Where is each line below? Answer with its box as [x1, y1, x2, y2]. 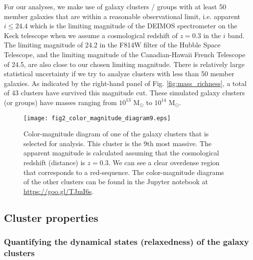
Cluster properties [4, 210, 98, 225]
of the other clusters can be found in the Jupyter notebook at [23, 176, 208, 187]
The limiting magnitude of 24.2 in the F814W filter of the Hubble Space [4, 40, 221, 50]
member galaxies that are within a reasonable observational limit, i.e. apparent [4, 11, 241, 21]
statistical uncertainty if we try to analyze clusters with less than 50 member [4, 68, 234, 79]
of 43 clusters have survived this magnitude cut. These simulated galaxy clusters [4, 87, 245, 98]
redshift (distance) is [23, 157, 85, 167]
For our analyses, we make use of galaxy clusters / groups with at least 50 [4, 1, 226, 11]
